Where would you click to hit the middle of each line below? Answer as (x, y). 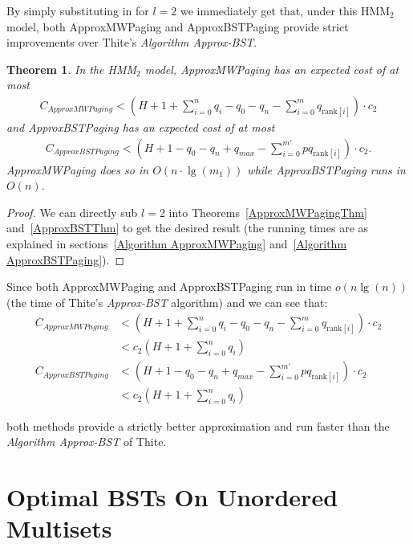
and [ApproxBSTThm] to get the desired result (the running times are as (188, 228)
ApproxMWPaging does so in (78, 169)
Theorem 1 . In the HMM (72, 69)
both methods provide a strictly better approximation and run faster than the (198, 425)
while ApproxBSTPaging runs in (326, 169)
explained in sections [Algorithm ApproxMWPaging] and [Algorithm (177, 243)
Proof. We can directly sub (72, 212)
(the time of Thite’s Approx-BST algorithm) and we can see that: (167, 302)
